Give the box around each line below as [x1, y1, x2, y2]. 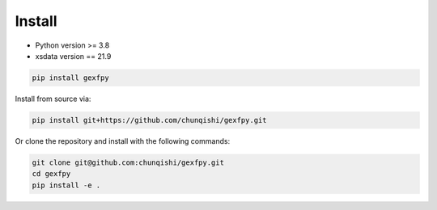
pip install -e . [32, 180, 101, 190]
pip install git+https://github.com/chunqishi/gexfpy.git [32, 115, 267, 124]
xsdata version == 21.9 [35, 51, 112, 61]
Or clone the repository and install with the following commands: [15, 136, 231, 145]
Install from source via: [15, 94, 91, 103]
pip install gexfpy [32, 73, 109, 82]
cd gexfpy [32, 170, 71, 178]
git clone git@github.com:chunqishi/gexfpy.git [32, 157, 224, 167]
